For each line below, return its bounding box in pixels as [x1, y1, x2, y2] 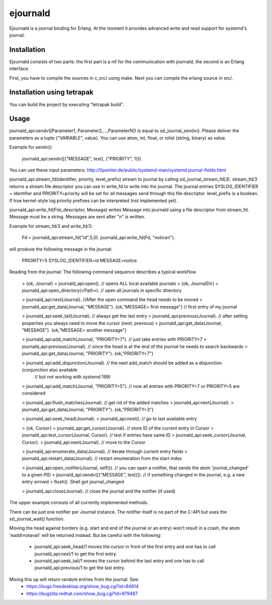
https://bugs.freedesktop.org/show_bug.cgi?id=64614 [26, 583, 139, 589]
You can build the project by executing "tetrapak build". [9, 101, 124, 107]
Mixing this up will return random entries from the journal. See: [9, 576, 140, 582]
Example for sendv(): [9, 144, 53, 150]
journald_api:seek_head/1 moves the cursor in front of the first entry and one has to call [34, 543, 216, 550]
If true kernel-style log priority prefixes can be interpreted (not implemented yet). [9, 197, 178, 204]
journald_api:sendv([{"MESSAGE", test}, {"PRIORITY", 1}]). [22, 155, 143, 161]
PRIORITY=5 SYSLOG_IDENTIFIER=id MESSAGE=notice [22, 257, 137, 263]
